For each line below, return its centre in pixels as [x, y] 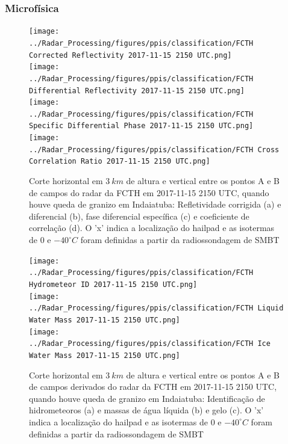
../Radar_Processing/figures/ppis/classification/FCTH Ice [150, 344]
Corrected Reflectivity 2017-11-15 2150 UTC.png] [130, 55]
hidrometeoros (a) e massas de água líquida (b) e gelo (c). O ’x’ [146, 410]
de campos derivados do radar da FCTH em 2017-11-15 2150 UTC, [153, 387]
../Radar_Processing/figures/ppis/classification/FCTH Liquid [156, 308]
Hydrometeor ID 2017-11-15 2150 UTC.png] [113, 284]
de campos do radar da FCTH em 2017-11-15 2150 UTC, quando [149, 192]
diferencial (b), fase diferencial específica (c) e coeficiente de [139, 216]
